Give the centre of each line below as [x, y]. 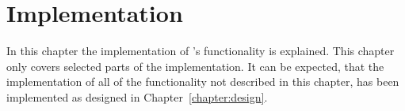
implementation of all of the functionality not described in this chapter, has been [203, 81]
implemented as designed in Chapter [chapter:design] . [137, 96]
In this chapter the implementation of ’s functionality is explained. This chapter [201, 51]
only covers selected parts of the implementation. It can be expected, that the [195, 66]
